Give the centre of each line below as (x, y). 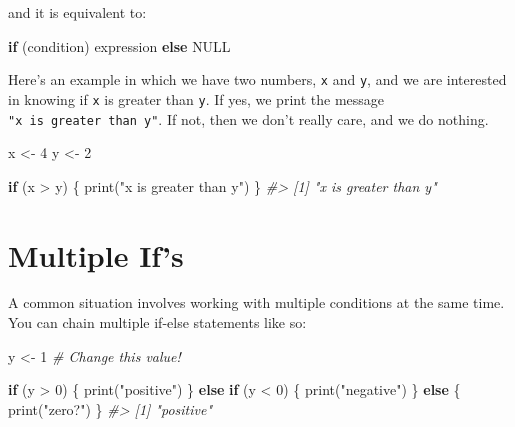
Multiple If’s (96, 254)
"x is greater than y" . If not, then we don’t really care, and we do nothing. (248, 118)
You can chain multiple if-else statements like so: (157, 322)
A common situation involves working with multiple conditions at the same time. (256, 302)
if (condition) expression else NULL (119, 45)
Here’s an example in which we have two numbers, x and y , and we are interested (257, 79)
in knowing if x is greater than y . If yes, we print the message (196, 98)
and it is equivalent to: (77, 12)
